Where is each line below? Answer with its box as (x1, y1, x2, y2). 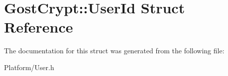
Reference (4, 17, 73, 37)
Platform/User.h (4, 62, 54, 72)
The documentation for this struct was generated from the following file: (4, 45, 225, 56)
